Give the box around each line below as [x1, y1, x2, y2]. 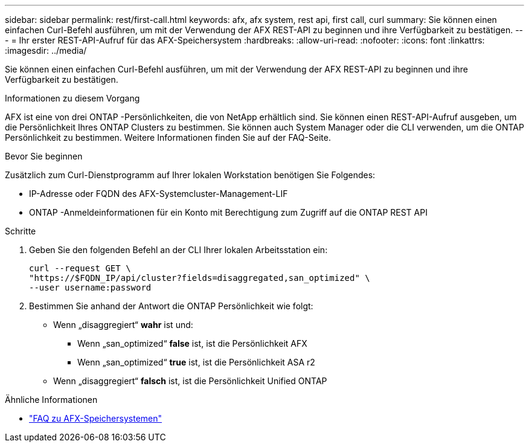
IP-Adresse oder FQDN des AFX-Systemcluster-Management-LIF [29, 188, 288, 199]
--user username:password [29, 283, 152, 292]
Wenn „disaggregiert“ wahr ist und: [53, 320, 193, 330]
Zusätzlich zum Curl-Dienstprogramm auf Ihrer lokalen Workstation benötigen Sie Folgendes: [5, 170, 376, 180]
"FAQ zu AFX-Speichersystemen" [29, 413, 162, 423]
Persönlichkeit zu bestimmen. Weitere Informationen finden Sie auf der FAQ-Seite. [5, 132, 331, 143]
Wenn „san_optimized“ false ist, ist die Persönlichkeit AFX [77, 338, 307, 349]
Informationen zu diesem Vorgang [5, 93, 140, 103]
